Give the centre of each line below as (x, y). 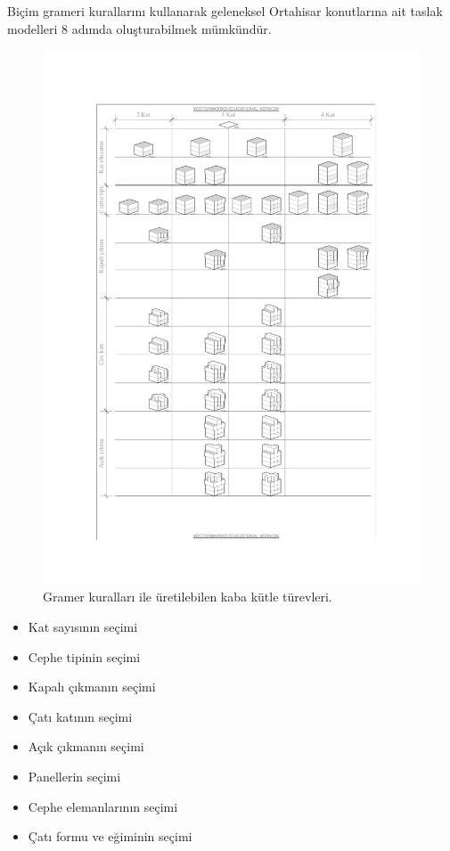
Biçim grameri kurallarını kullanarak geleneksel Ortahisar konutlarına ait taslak (225, 11)
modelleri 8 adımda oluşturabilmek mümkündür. (139, 28)
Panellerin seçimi (74, 777)
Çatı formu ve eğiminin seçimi (110, 836)
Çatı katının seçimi (80, 716)
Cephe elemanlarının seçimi (103, 806)
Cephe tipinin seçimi (84, 656)
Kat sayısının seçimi (83, 627)
